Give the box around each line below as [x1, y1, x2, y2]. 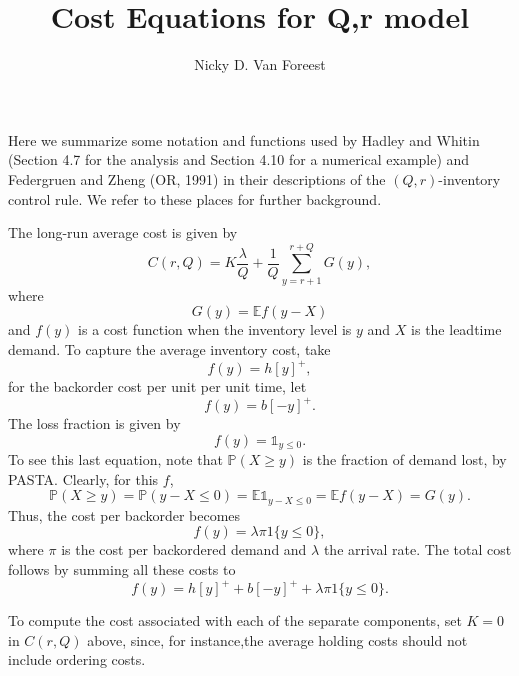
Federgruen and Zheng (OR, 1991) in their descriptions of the [8, 168, 386, 189]
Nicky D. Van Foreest [194, 54, 326, 75]
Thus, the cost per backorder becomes [8, 504, 241, 525]
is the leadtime [411, 319, 502, 340]
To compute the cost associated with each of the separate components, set [8, 610, 462, 631]
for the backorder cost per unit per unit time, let [8, 376, 307, 397]
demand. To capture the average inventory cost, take [8, 339, 331, 359]
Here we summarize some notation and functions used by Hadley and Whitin [8, 129, 480, 150]
